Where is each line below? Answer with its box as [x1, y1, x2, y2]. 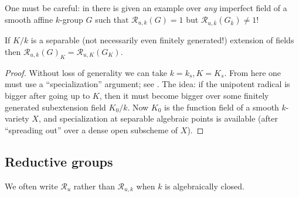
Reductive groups [5, 152, 113, 170]
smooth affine [5, 13, 53, 25]
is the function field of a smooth [164, 101, 279, 113]
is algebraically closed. [165, 179, 245, 192]
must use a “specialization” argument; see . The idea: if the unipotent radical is [5, 78, 290, 90]
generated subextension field [5, 101, 106, 113]
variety [5, 112, 29, 125]
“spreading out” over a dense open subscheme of [5, 123, 178, 136]
